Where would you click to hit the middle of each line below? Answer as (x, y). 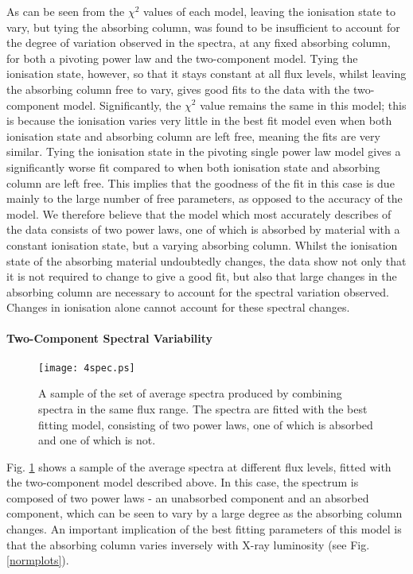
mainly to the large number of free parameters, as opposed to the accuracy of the (205, 198)
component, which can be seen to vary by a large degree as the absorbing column (205, 513)
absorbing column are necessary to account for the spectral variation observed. (198, 291)
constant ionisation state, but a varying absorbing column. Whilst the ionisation (202, 244)
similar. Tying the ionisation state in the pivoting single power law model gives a (204, 151)
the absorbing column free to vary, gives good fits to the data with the (178, 89)
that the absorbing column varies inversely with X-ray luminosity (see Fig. (188, 544)
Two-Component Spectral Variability (110, 338)
